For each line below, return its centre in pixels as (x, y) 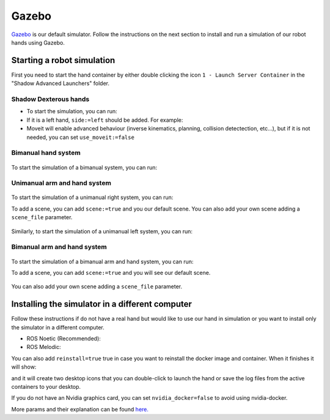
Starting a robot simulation (63, 60)
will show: (24, 367)
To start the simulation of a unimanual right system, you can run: (92, 197)
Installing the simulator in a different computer (102, 304)
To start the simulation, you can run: (72, 111)
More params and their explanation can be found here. (80, 409)
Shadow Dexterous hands (50, 99)
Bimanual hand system (46, 153)
